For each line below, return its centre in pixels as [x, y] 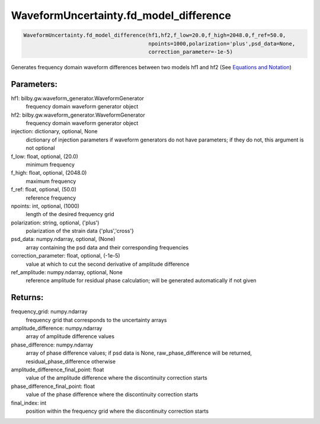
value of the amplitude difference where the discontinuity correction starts [116, 378]
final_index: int [29, 403]
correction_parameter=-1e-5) [191, 52]
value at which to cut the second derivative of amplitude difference [108, 264]
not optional [41, 148]
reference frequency [51, 198]
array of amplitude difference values [70, 336]
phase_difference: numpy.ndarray [52, 345]
